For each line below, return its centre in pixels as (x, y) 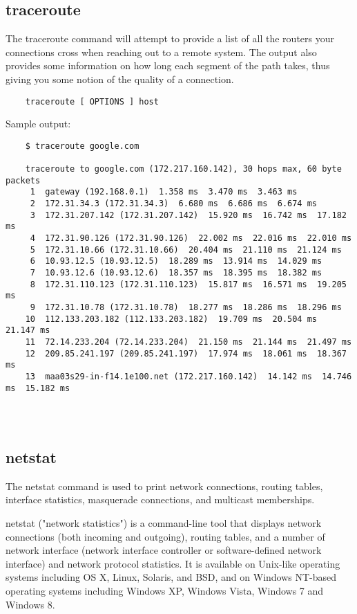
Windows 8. (30, 604)
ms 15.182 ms (38, 388)
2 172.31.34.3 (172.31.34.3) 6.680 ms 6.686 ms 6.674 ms (174, 204)
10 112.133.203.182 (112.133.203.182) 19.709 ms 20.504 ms (171, 319)
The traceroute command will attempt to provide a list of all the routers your (170, 38)
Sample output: (38, 124)
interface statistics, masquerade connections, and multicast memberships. (160, 499)
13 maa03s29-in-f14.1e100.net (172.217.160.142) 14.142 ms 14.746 (189, 376)
